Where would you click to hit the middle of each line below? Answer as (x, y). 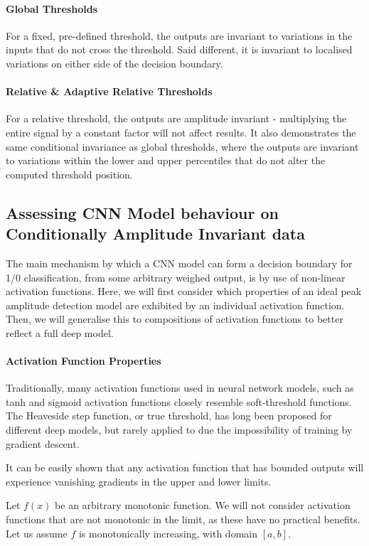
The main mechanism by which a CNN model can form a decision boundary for (179, 263)
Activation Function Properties (84, 361)
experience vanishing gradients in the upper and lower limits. (139, 481)
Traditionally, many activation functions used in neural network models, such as (180, 388)
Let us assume (37, 533)
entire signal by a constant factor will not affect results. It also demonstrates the (181, 132)
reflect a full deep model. (60, 332)
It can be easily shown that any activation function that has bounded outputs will (185, 467)
